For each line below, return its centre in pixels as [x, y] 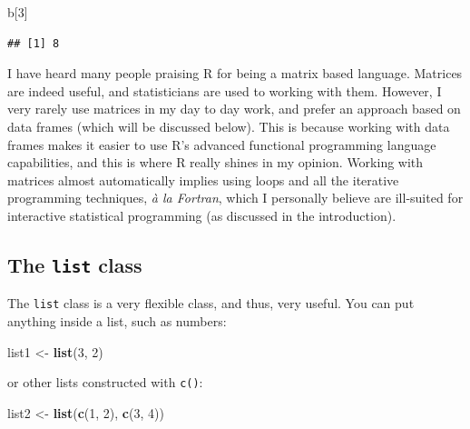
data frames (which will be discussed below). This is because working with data [229, 126]
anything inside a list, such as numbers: [117, 320]
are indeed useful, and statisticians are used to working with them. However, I [225, 90]
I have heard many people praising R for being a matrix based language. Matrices [235, 73]
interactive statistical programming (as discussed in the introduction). [202, 215]
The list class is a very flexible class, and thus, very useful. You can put [211, 303]
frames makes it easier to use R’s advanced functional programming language [222, 144]
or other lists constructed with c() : [105, 382]
